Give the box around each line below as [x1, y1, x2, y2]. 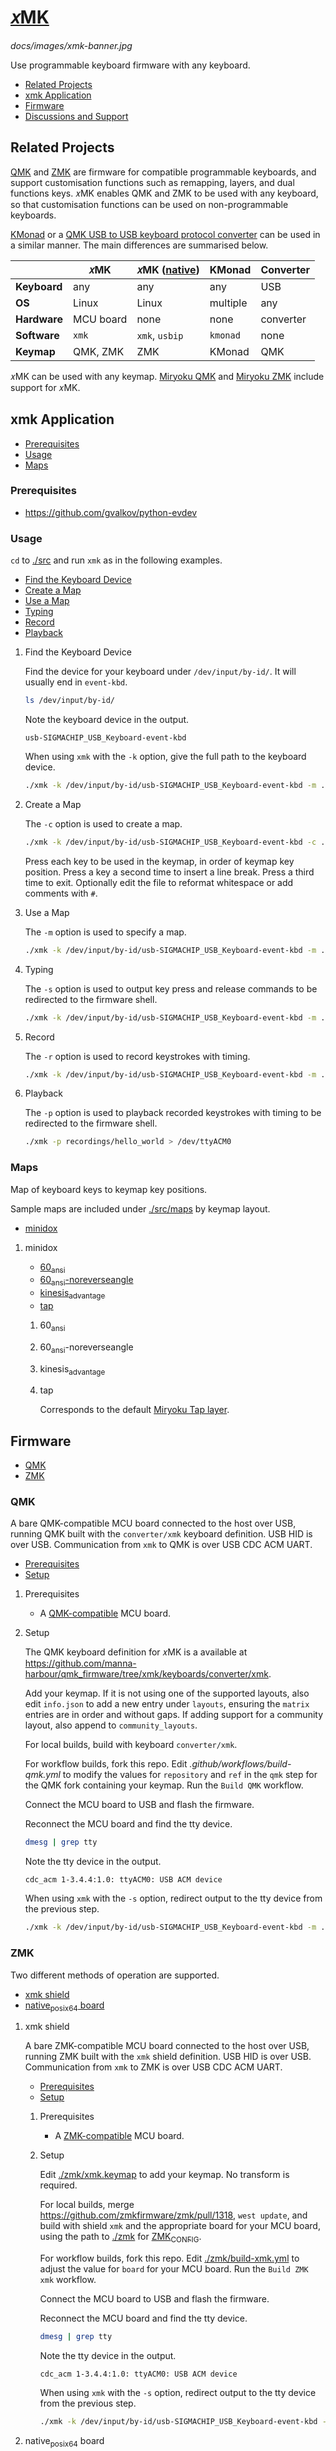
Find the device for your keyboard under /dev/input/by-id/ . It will [24, 666, 297, 678]
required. [39, 2179, 78, 2191]
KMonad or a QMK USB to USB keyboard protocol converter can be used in [10, 228, 321, 240]
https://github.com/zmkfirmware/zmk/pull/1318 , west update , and [39, 2209, 308, 2221]
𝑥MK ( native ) [136, 262, 200, 276]
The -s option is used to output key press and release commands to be [24, 982, 318, 995]
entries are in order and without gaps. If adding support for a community [24, 1709, 324, 1721]
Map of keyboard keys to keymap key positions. [10, 1183, 208, 1195]
